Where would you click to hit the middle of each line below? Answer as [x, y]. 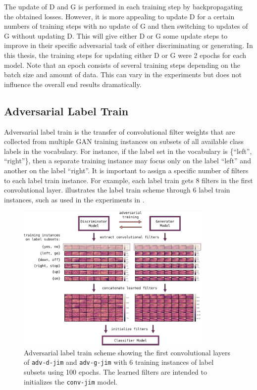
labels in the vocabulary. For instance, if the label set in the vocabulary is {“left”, [128, 151]
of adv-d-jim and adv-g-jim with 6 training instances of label [119, 362]
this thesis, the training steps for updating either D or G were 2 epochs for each [125, 55]
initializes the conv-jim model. [71, 381]
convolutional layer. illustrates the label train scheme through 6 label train [117, 190]
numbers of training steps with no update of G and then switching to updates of [126, 26]
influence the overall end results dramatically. [73, 84]
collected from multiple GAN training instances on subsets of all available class [124, 141]
